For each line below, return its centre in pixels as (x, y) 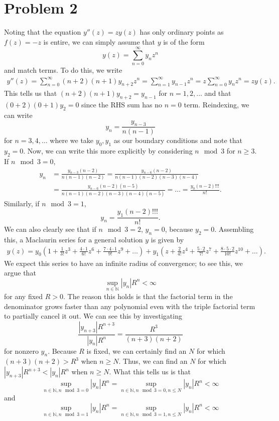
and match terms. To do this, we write (63, 70)
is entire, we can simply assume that (99, 41)
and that (218, 93)
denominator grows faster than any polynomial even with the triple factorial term (130, 306)
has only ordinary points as (182, 32)
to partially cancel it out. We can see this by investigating (93, 316)
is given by (167, 239)
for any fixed (24, 296)
